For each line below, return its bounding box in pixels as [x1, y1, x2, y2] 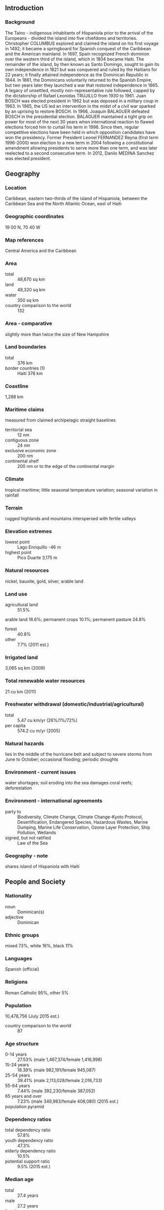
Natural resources [5, 567, 49, 574]
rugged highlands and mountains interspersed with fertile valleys [5, 516, 136, 522]
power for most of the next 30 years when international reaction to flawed [5, 119, 154, 124]
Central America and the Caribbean [5, 248, 77, 253]
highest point [5, 550, 32, 556]
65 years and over [5, 1093, 42, 1099]
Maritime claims [5, 406, 44, 413]
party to [5, 808, 21, 814]
